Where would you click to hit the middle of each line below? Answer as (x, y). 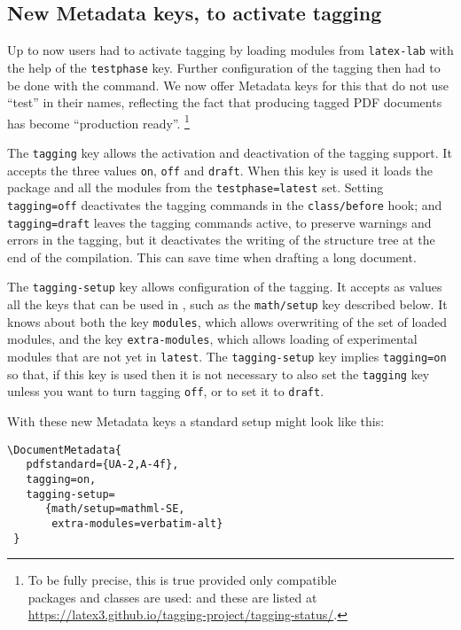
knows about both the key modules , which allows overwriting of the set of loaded (227, 321)
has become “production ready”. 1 (98, 121)
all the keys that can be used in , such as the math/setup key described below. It (227, 304)
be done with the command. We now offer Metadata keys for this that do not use (228, 85)
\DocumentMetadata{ (64, 450)
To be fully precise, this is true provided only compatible (182, 580)
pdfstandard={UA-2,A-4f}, (102, 465)
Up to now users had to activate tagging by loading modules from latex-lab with (230, 50)
